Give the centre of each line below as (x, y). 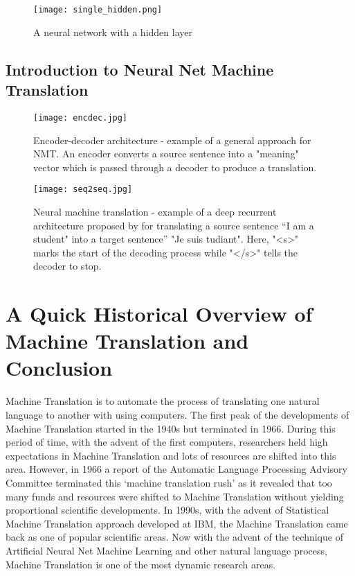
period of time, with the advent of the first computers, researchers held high (167, 442)
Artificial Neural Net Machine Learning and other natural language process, (166, 550)
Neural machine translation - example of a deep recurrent (155, 211)
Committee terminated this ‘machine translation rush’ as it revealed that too (169, 482)
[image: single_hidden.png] (98, 10)
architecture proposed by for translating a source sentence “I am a (174, 225)
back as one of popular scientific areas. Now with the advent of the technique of (174, 537)
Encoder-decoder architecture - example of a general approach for (172, 140)
